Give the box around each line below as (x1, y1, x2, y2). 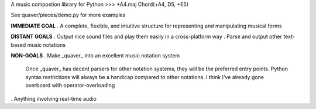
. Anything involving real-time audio (11, 95, 97, 102)
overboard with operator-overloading (25, 82, 115, 89)
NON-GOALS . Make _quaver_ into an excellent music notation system (11, 52, 180, 59)
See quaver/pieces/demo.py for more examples (11, 12, 126, 19)
